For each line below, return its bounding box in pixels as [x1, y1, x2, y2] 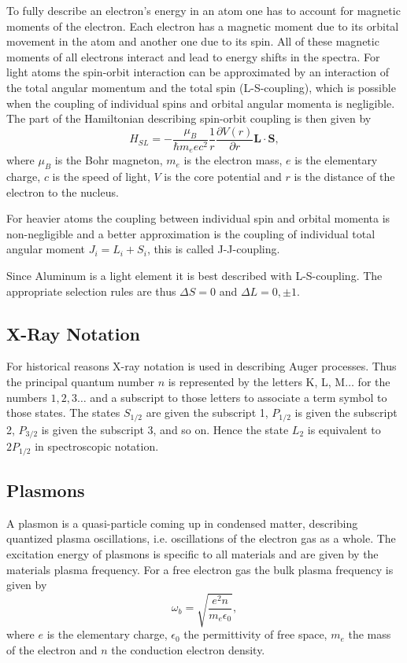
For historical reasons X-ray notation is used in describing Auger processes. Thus [6, 358, 397, 374]
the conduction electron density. [111, 641, 265, 657]
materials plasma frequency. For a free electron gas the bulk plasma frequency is [6, 561, 394, 577]
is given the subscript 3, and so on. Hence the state [41, 421, 289, 437]
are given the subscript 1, [146, 404, 268, 421]
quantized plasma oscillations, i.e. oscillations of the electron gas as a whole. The [6, 530, 396, 547]
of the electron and [6, 641, 98, 657]
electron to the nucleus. [6, 183, 119, 200]
